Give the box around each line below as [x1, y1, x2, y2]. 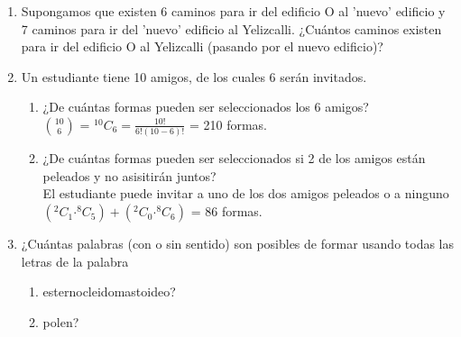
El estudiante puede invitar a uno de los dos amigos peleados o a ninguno [42, 184, 449, 203]
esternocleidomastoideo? [42, 282, 176, 301]
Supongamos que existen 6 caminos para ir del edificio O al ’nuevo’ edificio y [21, 2, 446, 20]
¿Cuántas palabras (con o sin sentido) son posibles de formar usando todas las [21, 234, 455, 253]
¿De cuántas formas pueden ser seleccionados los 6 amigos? [42, 97, 369, 116]
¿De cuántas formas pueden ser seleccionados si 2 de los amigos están [42, 149, 426, 168]
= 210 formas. [189, 114, 268, 133]
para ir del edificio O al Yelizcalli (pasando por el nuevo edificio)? [21, 37, 383, 56]
